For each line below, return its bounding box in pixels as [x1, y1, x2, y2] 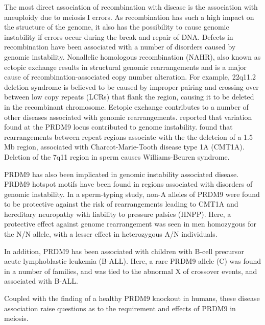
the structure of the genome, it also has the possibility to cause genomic [4, 21, 229, 32]
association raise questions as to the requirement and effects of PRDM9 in [4, 303, 236, 313]
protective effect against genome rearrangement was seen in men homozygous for [4, 218, 256, 229]
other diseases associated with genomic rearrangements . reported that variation [4, 111, 252, 122]
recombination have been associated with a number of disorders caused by [4, 41, 236, 52]
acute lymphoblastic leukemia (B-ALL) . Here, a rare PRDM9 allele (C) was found [4, 256, 261, 266]
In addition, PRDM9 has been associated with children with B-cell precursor [4, 245, 244, 256]
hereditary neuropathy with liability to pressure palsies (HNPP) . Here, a [4, 208, 231, 219]
